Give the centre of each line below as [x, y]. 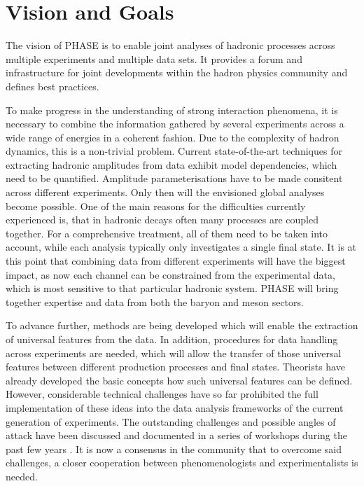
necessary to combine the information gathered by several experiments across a [175, 124]
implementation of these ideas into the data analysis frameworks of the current [175, 407]
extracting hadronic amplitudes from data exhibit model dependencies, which [171, 164]
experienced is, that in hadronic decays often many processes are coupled [162, 220]
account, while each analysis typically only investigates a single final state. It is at [181, 247]
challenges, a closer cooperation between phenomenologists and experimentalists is [182, 463]
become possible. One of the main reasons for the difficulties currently [156, 206]
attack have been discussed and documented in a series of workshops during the [176, 435]
